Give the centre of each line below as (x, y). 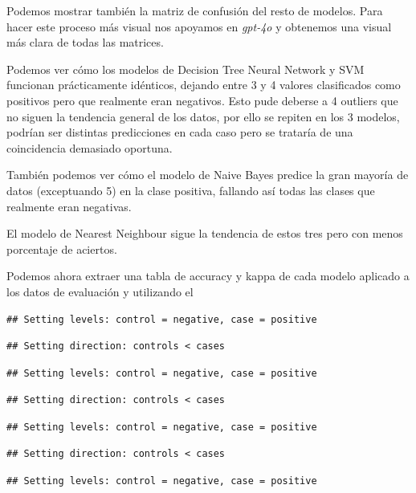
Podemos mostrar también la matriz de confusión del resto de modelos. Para (195, 10)
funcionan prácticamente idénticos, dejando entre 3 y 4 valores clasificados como (204, 85)
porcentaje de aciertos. (62, 249)
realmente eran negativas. (69, 206)
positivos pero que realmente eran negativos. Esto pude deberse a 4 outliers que (202, 100)
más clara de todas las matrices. (85, 42)
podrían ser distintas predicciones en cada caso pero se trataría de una (180, 132)
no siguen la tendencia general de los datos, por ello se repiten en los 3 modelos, (203, 116)
